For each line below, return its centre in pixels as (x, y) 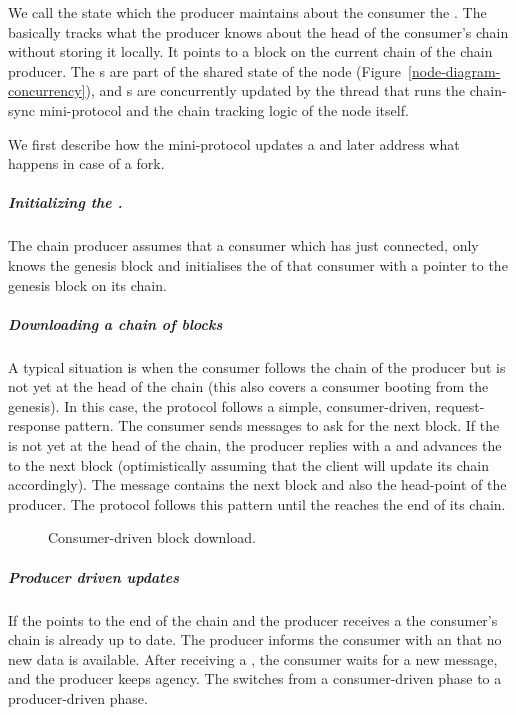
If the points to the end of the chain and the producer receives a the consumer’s (253, 619)
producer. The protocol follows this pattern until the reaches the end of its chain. (257, 503)
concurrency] (47, 90)
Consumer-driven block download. (152, 537)
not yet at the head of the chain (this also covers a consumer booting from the (248, 386)
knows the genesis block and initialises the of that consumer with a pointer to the (258, 264)
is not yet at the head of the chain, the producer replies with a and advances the (255, 445)
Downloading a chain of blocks (115, 323)
